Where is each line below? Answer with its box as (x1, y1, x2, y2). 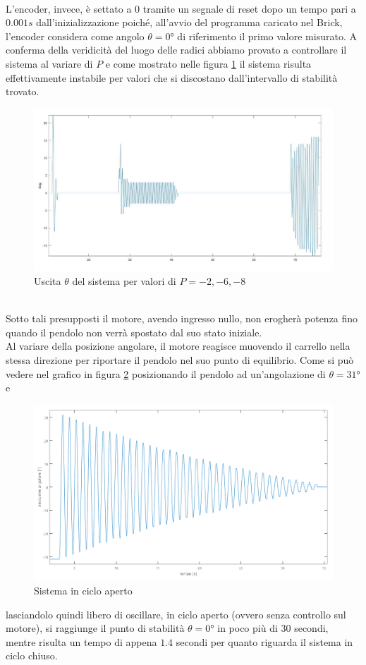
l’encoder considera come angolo (6, 28, 145, 43)
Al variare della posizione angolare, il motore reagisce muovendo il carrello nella (6, 338, 350, 353)
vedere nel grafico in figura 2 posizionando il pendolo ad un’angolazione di (6, 366, 326, 381)
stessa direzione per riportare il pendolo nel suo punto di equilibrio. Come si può (6, 352, 354, 367)
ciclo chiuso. (6, 648, 58, 663)
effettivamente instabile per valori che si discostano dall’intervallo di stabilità (6, 70, 338, 85)
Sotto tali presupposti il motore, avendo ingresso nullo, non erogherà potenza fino (6, 311, 358, 326)
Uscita (34, 273, 61, 288)
